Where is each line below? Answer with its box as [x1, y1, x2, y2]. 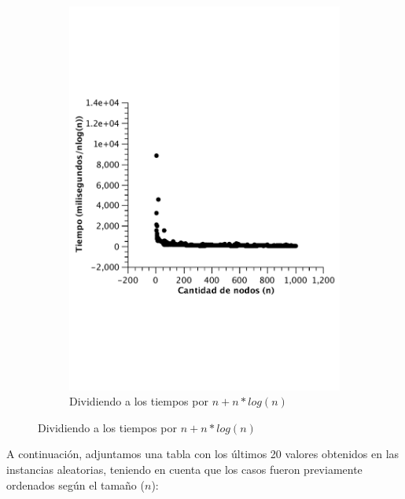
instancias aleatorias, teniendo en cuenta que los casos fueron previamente [6, 460, 363, 477]
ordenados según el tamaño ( [6, 476, 145, 493]
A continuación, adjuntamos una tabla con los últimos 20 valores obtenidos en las [6, 446, 399, 462]
